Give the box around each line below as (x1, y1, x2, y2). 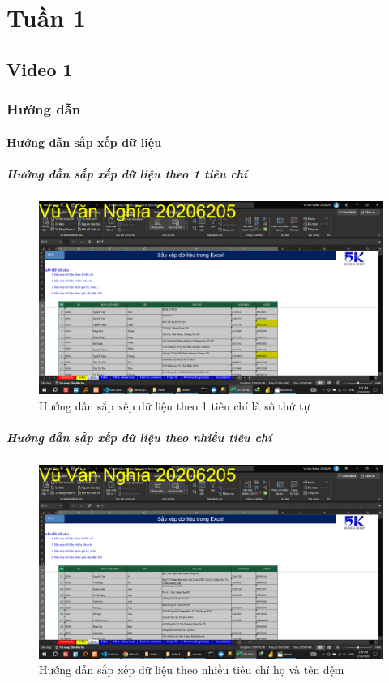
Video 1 (6, 56, 73, 81)
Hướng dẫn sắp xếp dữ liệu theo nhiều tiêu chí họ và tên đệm (39, 661, 344, 678)
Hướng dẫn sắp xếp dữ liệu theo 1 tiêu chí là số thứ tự (39, 397, 310, 414)
